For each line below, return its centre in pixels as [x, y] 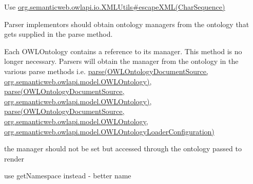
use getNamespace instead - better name [68, 176]
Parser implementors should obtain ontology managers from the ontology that [127, 24]
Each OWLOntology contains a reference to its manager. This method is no [123, 51]
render [14, 158]
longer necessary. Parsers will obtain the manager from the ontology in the [121, 61]
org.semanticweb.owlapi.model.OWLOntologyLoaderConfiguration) [109, 131]
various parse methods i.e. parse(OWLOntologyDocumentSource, [106, 71]
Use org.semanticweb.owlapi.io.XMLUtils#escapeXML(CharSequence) [115, 7]
